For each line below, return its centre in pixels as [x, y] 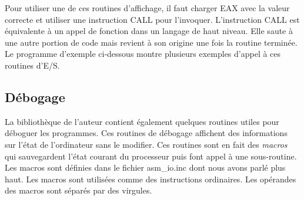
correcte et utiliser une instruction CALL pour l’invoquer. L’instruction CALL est [152, 19]
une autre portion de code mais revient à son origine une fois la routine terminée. [151, 42]
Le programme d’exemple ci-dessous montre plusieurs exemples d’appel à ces [143, 54]
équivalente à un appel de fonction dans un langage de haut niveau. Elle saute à [149, 31]
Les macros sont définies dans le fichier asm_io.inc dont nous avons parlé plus [145, 167]
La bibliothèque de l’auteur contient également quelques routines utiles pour [142, 121]
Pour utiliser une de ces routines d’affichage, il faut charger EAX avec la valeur [147, 8]
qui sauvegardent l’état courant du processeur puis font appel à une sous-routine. [151, 156]
